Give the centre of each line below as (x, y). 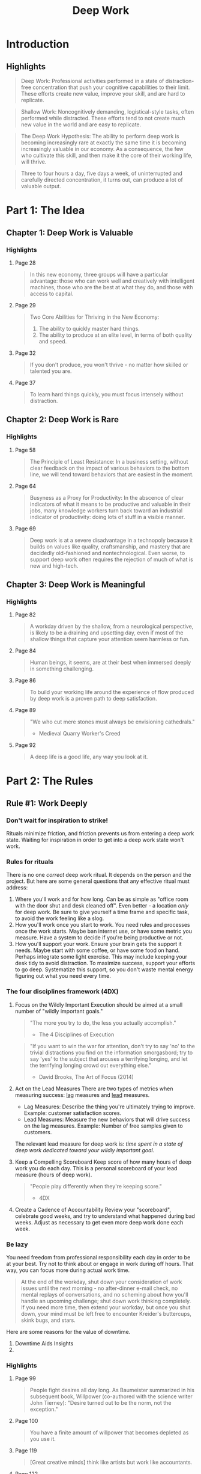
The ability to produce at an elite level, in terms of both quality (115, 335)
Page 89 (25, 710)
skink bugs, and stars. (48, 1320)
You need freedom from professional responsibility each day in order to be (98, 1258)
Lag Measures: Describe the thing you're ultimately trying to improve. (109, 1107)
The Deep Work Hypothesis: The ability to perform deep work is (100, 136)
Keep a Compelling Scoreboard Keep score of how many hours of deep (103, 1162)
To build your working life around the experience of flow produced (112, 692)
